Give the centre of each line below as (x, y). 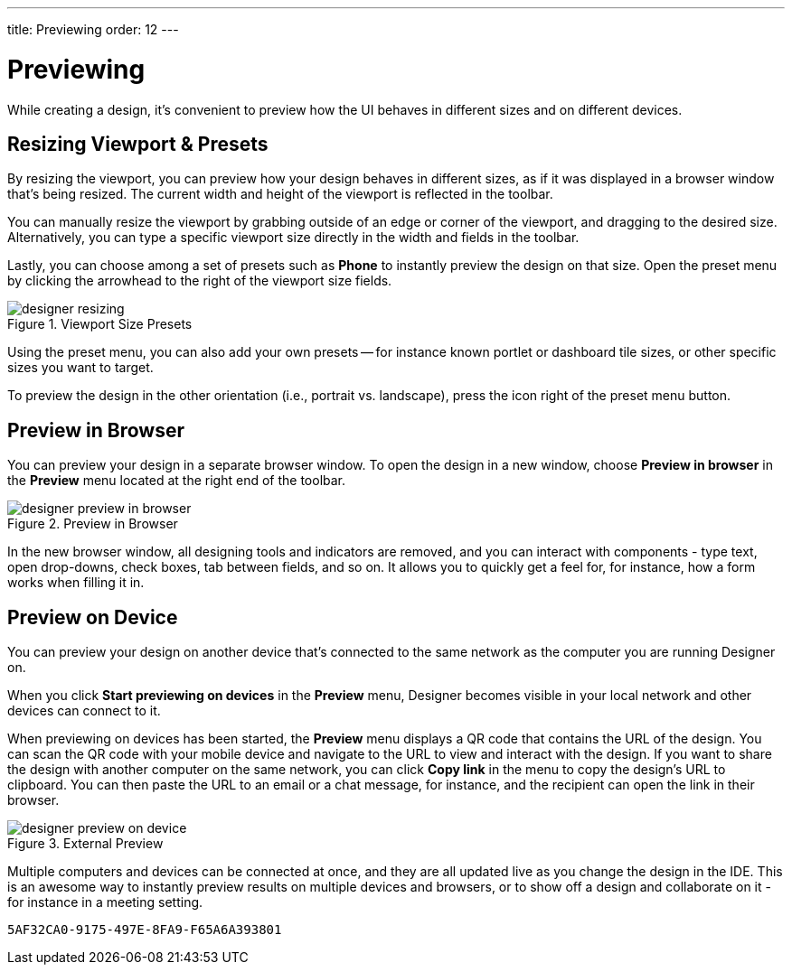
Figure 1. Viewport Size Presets (100, 324)
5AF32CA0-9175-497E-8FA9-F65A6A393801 (145, 930)
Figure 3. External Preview (85, 844)
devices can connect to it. (84, 711)
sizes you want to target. (80, 368)
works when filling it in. (76, 583)
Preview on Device (93, 617)
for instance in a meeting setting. (105, 902)
